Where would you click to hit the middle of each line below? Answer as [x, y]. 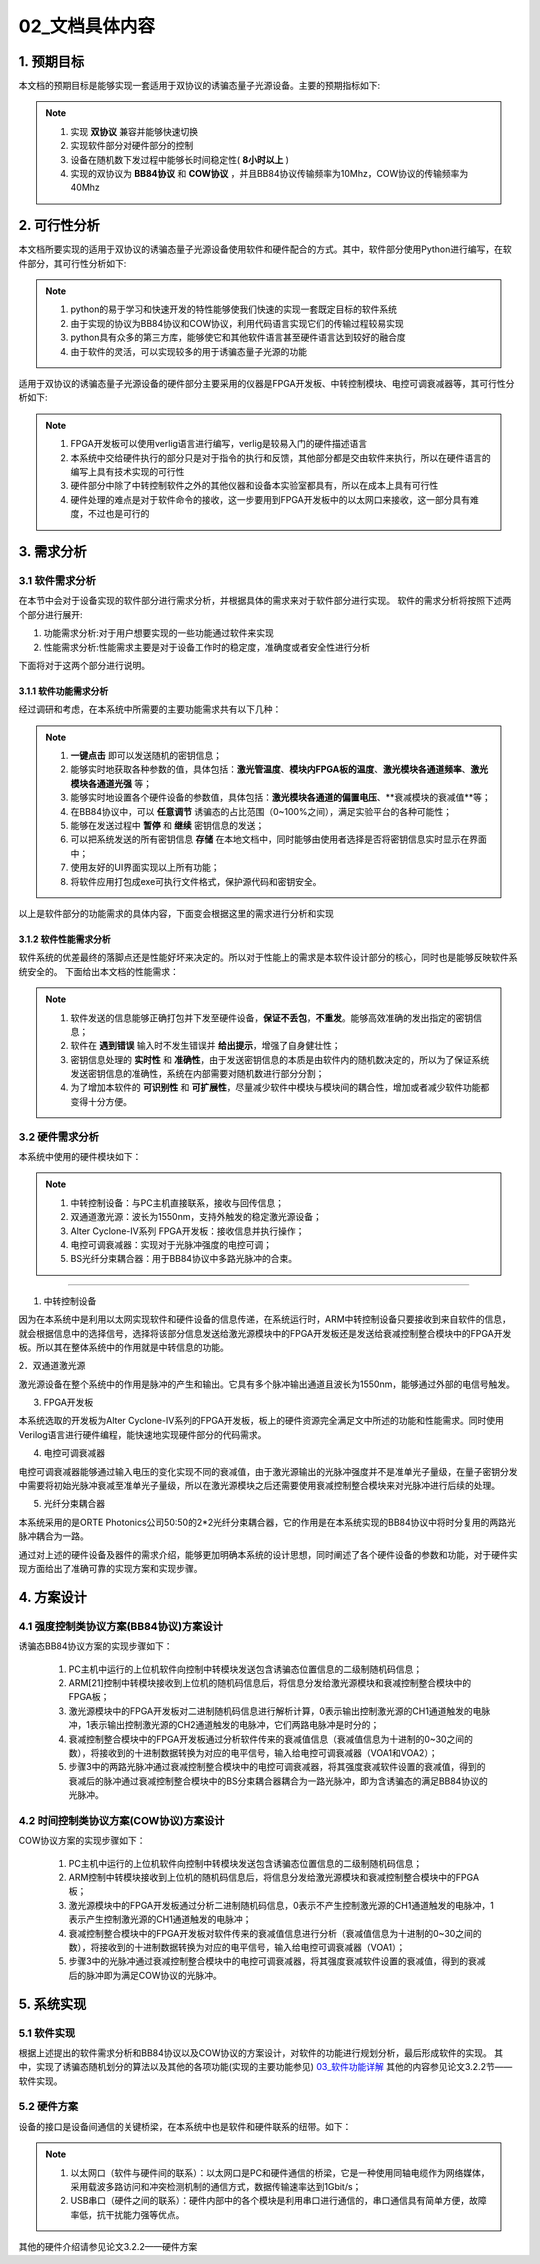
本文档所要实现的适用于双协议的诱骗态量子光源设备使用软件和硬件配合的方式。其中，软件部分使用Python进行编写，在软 [265, 249]
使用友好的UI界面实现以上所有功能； [145, 867]
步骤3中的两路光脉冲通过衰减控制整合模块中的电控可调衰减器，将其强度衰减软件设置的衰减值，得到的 [277, 1767]
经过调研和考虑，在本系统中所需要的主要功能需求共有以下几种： [150, 709]
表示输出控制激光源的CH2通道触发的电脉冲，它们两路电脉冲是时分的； [234, 1725]
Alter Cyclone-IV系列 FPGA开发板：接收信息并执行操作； [187, 1231]
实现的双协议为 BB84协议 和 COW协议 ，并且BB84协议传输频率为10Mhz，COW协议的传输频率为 [269, 174]
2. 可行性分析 [59, 225]
